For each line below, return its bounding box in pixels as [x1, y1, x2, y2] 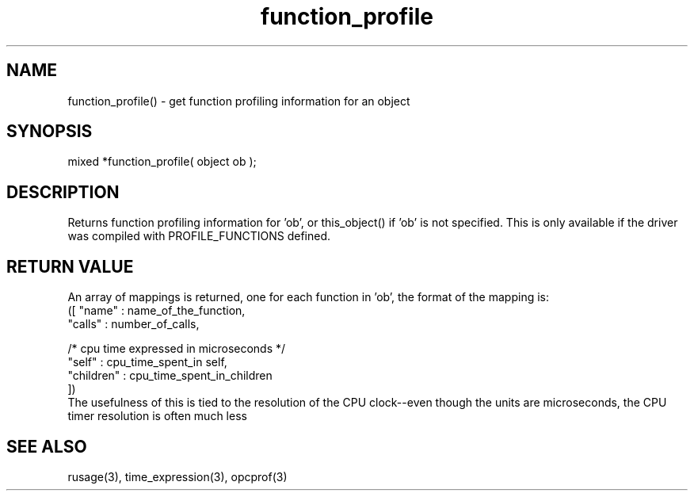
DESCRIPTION [6, 182, 120, 202]
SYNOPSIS [6, 121, 93, 142]
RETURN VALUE [6, 256, 134, 277]
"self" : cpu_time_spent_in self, [67, 355, 227, 369]
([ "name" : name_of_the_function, [67, 304, 246, 318]
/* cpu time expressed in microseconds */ [67, 342, 286, 356]
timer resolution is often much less [67, 409, 247, 423]
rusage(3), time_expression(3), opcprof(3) [67, 469, 288, 484]
